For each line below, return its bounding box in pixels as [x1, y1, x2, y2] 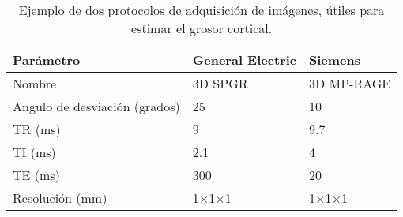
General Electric [192, 51, 296, 69]
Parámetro [13, 51, 81, 69]
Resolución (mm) [13, 189, 107, 207]
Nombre [13, 74, 57, 92]
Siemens [308, 51, 360, 69]
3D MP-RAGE [308, 74, 391, 92]
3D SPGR [192, 74, 248, 92]
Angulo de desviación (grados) [13, 97, 180, 115]
